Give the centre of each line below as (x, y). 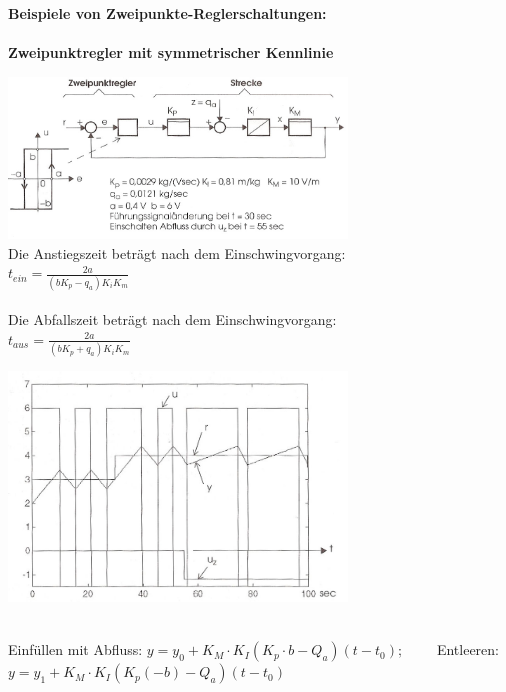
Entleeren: (467, 649)
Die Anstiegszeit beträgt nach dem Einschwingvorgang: (177, 252)
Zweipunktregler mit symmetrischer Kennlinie (171, 52)
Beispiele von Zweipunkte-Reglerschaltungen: (167, 13)
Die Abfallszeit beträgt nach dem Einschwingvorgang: (172, 319)
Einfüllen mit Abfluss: (75, 649)
